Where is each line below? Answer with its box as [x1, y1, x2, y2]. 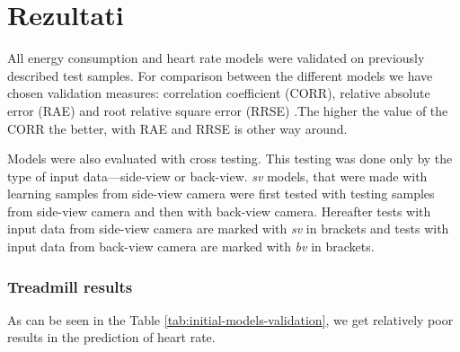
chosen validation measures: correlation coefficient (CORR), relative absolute [7, 84, 430, 102]
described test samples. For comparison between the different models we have [7, 66, 433, 84]
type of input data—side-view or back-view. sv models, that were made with [7, 166, 428, 185]
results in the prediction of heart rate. [7, 328, 216, 347]
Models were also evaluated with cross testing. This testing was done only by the [7, 149, 453, 168]
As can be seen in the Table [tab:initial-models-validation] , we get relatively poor [7, 310, 454, 329]
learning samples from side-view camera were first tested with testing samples [7, 184, 435, 203]
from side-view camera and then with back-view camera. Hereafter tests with [7, 201, 431, 220]
